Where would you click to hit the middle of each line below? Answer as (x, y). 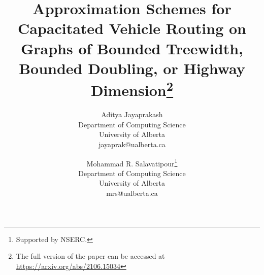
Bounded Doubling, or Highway (132, 68)
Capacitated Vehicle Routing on (132, 28)
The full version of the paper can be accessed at (90, 256)
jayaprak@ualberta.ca (132, 144)
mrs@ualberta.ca (132, 193)
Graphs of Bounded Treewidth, (132, 48)
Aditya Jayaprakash (132, 114)
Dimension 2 (132, 89)
